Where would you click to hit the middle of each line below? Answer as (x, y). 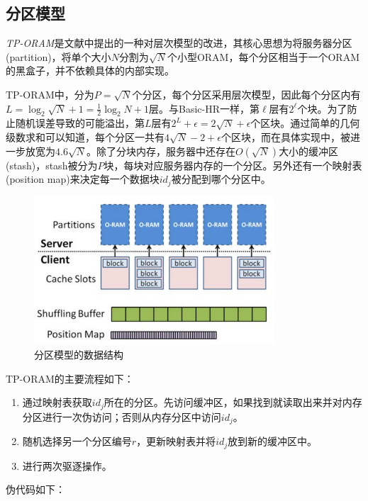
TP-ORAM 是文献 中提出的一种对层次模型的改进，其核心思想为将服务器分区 (179, 43)
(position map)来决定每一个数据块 (83, 179)
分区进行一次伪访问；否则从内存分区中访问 (122, 416)
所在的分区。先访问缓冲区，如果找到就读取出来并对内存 (233, 402)
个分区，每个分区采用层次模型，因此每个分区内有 (246, 94)
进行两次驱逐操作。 (67, 465)
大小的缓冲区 (309, 151)
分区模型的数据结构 (79, 355)
